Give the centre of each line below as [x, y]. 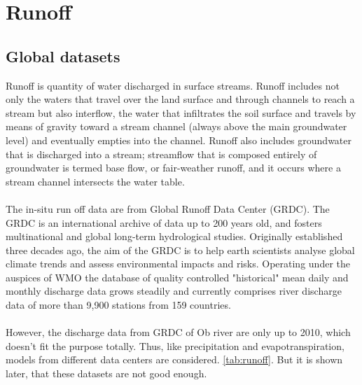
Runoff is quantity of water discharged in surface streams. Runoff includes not [173, 85]
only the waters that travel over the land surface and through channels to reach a [180, 99]
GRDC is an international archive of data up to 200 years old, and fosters [164, 222]
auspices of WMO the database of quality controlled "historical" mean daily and [177, 277]
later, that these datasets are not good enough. [106, 373]
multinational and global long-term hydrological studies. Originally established [174, 236]
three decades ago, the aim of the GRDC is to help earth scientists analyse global [180, 250]
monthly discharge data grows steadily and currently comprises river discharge [174, 291]
